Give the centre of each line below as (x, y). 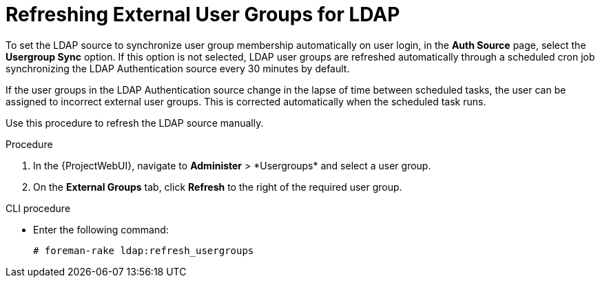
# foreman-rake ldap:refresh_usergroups (144, 250)
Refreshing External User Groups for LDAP (203, 14)
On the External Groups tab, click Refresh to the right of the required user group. (218, 187)
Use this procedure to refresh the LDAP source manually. (135, 123)
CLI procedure (38, 208)
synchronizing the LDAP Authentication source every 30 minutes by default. (178, 68)
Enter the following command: (101, 229)
